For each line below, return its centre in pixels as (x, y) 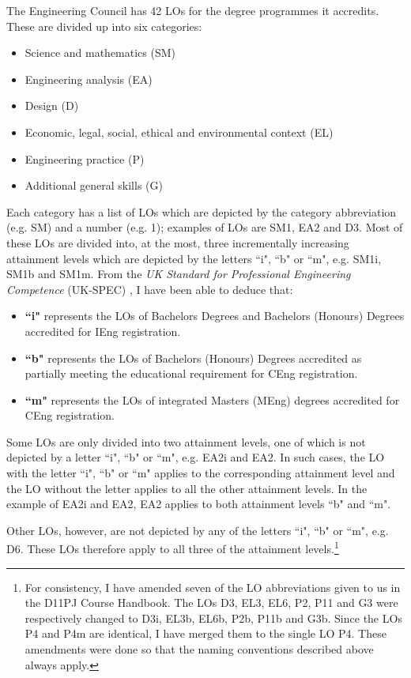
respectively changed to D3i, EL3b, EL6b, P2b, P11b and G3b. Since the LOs (213, 618)
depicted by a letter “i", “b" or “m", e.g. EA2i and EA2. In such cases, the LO (196, 457)
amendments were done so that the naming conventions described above (199, 649)
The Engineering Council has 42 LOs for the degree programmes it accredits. (193, 10)
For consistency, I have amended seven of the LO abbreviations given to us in (213, 587)
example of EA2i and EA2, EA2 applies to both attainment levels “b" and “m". (199, 504)
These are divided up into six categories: (104, 26)
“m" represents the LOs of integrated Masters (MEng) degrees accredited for (212, 399)
